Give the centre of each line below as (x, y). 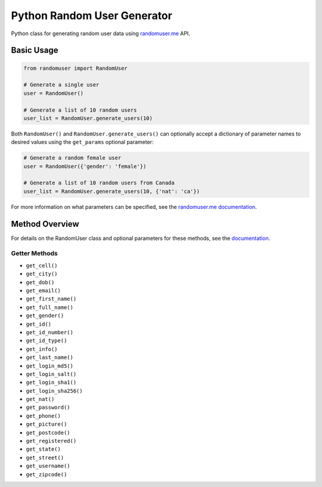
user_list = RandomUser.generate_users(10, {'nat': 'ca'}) (112, 191)
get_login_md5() (50, 366)
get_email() (43, 291)
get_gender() (45, 316)
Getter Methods (34, 254)
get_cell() (42, 265)
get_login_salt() (51, 374)
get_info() (42, 349)
